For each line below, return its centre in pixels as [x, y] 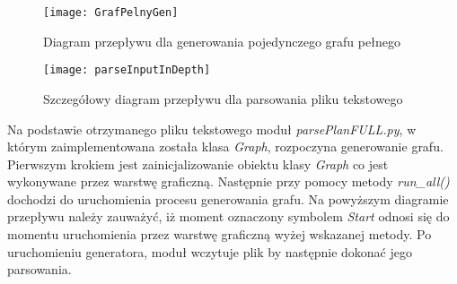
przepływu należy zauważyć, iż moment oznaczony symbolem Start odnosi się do [228, 216]
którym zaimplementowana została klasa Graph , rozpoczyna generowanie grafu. [225, 146]
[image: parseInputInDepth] [127, 70]
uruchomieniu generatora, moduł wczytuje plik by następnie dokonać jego [210, 251]
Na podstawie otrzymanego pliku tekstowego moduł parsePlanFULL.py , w [212, 129]
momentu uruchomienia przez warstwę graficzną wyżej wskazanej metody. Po [220, 234]
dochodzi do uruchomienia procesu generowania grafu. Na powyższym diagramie [228, 198]
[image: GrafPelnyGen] [111, 13]
